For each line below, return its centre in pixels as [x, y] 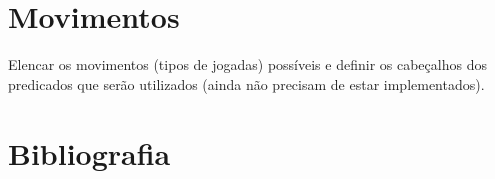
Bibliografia [89, 152]
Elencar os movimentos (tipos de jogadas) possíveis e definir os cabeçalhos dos [247, 64]
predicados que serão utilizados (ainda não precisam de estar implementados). [246, 83]
